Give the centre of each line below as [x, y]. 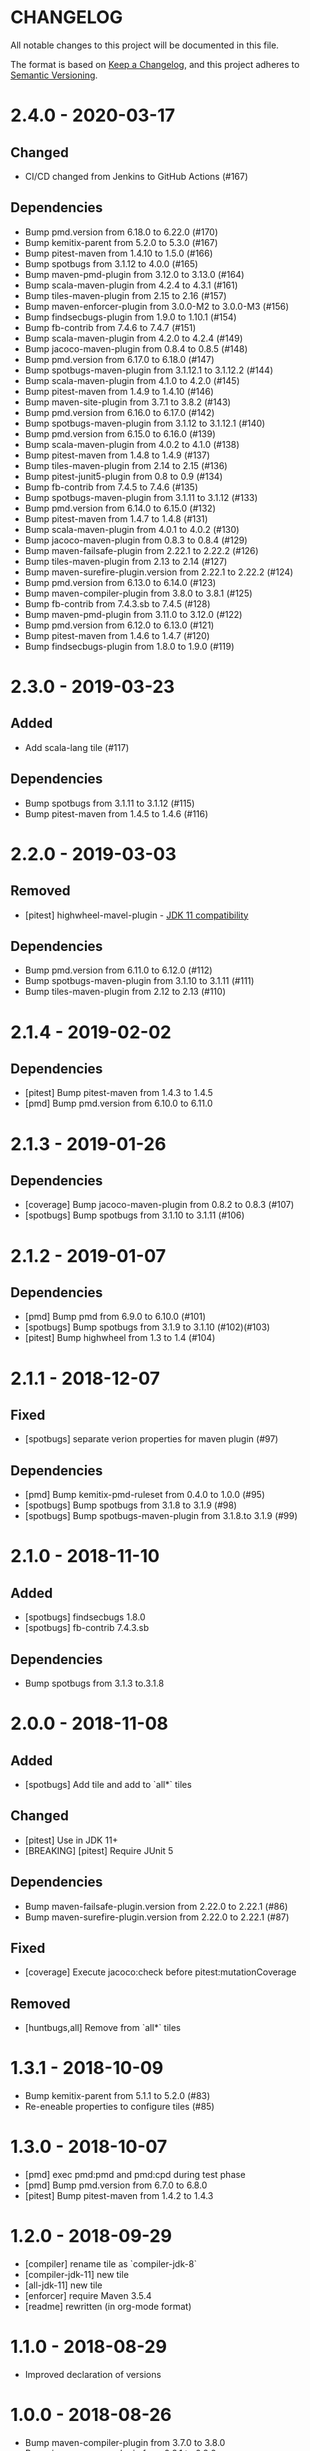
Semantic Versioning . [54, 75]
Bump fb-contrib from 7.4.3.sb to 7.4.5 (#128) [117, 603]
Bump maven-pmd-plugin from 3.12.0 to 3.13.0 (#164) [134, 274]
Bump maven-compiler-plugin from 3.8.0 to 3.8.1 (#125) [138, 593]
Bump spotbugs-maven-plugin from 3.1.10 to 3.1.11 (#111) [139, 981]
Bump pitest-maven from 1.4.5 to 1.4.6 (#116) [116, 813]
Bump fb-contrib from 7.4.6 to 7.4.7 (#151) [110, 327]
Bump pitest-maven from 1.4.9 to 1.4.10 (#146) [119, 391]
